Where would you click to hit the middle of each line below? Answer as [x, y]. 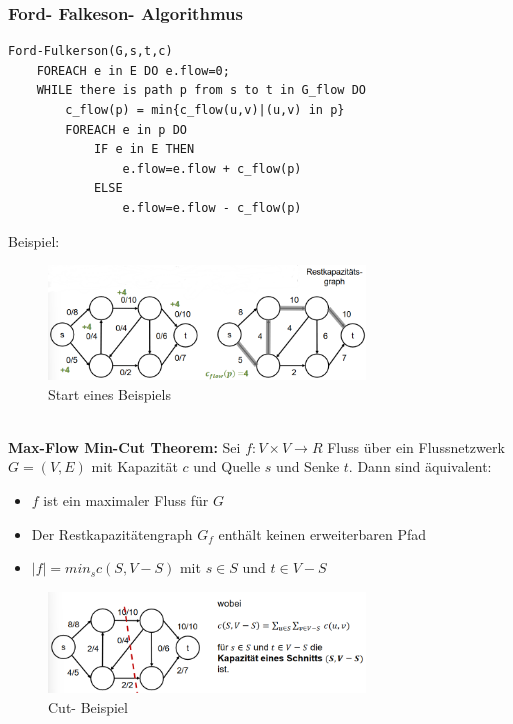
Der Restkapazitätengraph [112, 533]
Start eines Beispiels [109, 393]
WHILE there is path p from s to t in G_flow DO [201, 90]
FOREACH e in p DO [126, 129]
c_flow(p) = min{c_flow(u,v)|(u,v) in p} [205, 110]
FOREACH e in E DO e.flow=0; [133, 70]
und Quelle [227, 466]
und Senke [308, 466]
